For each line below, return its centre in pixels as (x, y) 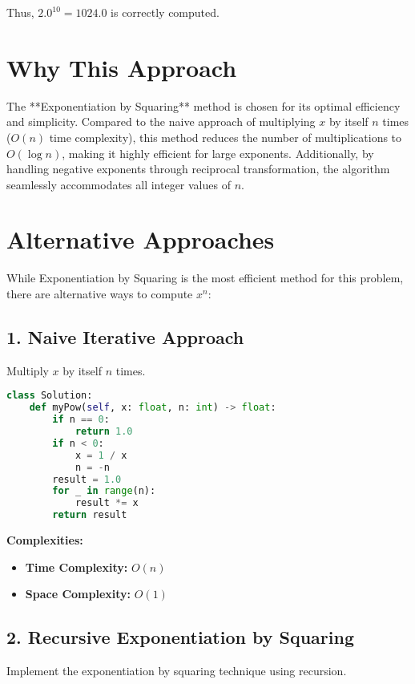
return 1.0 (104, 432)
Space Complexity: (78, 594)
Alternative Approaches (141, 239)
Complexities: (45, 540)
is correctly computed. (165, 12)
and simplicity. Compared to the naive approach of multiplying (161, 121)
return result (90, 515)
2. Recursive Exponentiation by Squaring (181, 637)
